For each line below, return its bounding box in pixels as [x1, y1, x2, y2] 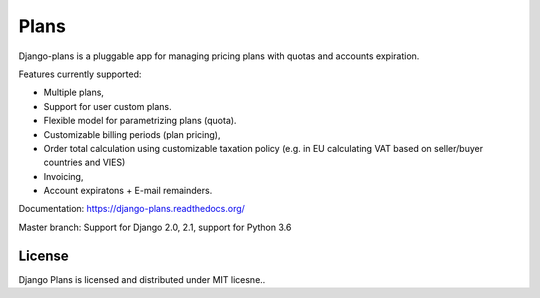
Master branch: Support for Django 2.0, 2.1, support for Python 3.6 [18, 221, 292, 233]
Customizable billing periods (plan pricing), [43, 128, 221, 140]
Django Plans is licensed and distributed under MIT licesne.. [18, 273, 266, 285]
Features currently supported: [18, 68, 142, 80]
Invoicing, [43, 170, 84, 182]
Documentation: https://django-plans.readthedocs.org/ [18, 203, 245, 215]
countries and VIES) [43, 156, 126, 169]
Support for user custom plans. [43, 100, 172, 112]
